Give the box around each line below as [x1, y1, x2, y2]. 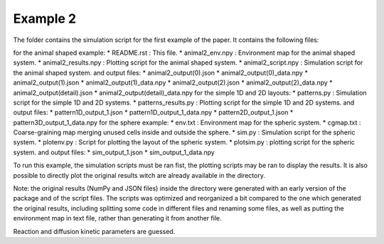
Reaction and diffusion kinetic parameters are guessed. [13, 227, 176, 235]
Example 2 [13, 11, 77, 26]
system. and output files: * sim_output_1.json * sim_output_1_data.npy [13, 148, 215, 157]
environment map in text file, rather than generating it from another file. [13, 214, 222, 223]
